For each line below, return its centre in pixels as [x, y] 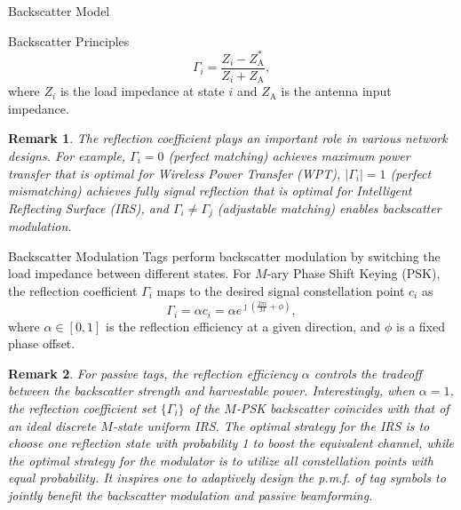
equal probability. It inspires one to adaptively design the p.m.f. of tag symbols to [227, 478]
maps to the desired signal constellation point [281, 291]
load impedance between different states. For [130, 273]
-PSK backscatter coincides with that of [342, 407]
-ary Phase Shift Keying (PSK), [354, 273]
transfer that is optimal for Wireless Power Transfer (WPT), [175, 173]
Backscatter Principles [69, 40]
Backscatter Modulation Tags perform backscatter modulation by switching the [224, 255]
